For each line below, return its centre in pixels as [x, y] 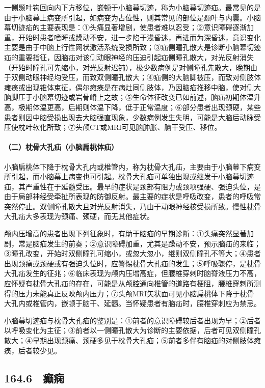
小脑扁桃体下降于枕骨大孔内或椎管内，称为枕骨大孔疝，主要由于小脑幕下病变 [132, 166]
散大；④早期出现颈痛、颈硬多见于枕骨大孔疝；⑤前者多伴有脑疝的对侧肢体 [129, 340]
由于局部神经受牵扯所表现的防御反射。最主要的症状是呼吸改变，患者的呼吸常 [132, 196]
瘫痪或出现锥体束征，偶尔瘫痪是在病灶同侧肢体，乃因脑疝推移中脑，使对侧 [129, 87]
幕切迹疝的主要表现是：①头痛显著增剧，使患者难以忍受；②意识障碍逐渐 [125, 27]
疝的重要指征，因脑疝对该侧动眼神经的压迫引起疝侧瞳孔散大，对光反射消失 [129, 57]
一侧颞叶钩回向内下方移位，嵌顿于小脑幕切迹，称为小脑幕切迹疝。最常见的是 [132, 7]
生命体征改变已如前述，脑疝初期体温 [193, 97]
